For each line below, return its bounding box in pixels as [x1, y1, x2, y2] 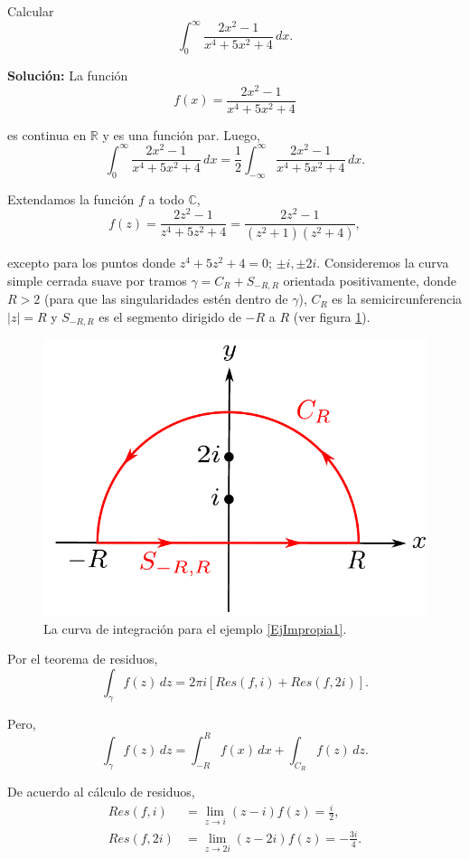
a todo [148, 189, 184, 208]
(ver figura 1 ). [293, 307, 371, 326]
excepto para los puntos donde [7, 253, 176, 272]
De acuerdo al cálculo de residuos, [7, 782, 195, 801]
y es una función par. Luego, [102, 125, 261, 144]
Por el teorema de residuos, [7, 649, 158, 668]
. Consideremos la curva [316, 253, 449, 272]
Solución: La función [7, 65, 128, 84]
